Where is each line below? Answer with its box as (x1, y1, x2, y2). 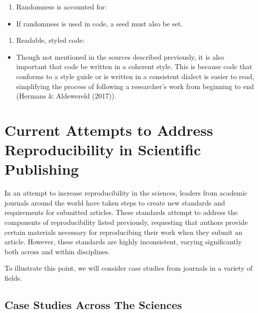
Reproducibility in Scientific (4, 139, 201, 160)
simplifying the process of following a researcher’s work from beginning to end (16, 81, 254, 91)
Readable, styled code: (16, 35, 85, 45)
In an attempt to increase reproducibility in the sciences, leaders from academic (4, 188, 248, 198)
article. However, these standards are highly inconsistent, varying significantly (4, 236, 242, 247)
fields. (4, 273, 22, 283)
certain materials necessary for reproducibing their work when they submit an (4, 226, 243, 237)
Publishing (4, 159, 79, 179)
